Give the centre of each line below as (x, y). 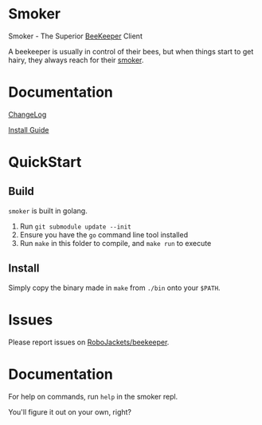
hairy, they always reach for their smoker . (76, 60)
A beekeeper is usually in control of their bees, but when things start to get (131, 51)
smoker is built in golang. (48, 211)
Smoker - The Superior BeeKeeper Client (76, 36)
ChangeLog (27, 114)
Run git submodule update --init (75, 226)
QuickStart (45, 163)
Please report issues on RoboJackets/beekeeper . (89, 342)
